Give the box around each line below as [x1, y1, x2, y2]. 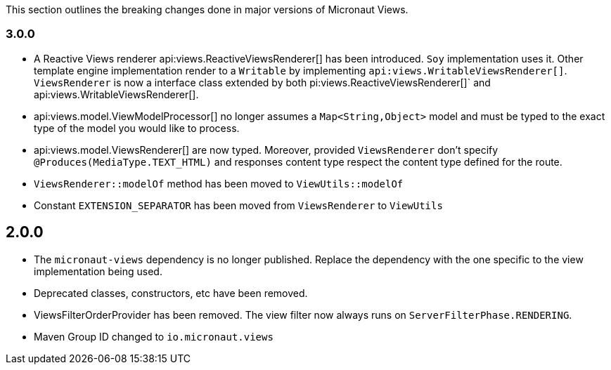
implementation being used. [34, 265, 162, 277]
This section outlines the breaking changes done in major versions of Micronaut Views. [6, 4, 409, 15]
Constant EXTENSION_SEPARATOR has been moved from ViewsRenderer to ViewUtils [34, 199, 443, 211]
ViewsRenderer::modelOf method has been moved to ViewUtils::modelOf [34, 177, 404, 190]
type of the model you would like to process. [34, 121, 240, 134]
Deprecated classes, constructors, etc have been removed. [34, 286, 308, 299]
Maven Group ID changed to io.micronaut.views [34, 330, 274, 343]
